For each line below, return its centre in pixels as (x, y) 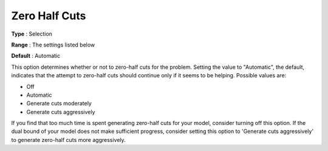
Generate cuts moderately (59, 103)
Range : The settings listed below (53, 45)
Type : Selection (32, 34)
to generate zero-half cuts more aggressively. (68, 140)
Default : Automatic (36, 56)
